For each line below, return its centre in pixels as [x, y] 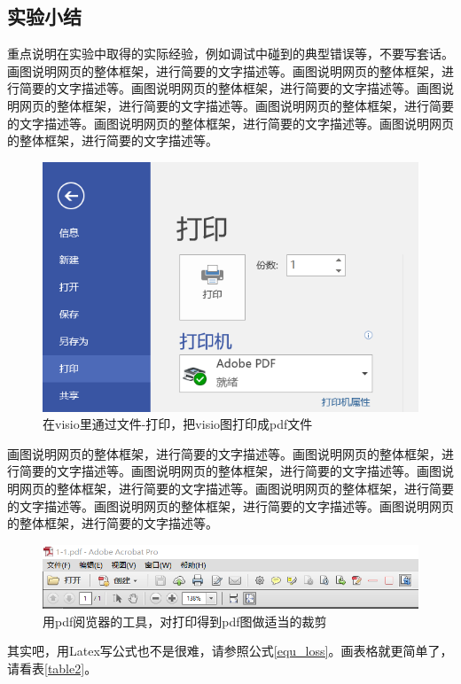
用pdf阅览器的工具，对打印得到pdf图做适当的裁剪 [185, 621]
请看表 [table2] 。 [52, 668]
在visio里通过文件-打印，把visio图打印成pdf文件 [178, 424]
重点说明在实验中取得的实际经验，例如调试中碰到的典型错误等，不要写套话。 [230, 54]
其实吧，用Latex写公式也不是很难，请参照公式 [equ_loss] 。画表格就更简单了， [230, 651]
